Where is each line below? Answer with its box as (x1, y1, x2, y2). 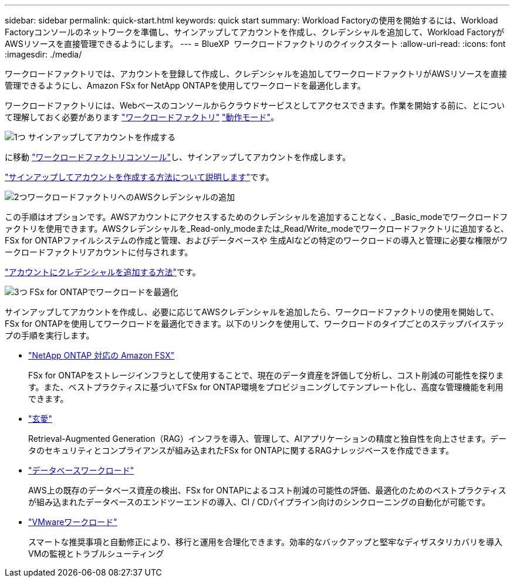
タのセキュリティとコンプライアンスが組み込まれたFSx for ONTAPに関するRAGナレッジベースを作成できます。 (28, 445, 454, 455)
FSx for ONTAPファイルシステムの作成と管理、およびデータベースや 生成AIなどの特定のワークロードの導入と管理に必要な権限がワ (5, 235, 508, 245)
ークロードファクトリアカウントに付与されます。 (5, 247, 193, 257)
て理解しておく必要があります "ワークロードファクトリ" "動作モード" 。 (5, 112, 279, 122)
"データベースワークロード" (28, 465, 134, 475)
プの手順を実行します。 (5, 330, 94, 340)
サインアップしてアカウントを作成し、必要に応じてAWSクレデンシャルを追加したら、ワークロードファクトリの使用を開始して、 (5, 307, 499, 317)
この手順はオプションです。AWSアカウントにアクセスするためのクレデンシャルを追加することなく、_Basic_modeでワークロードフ (5, 212, 508, 222)
